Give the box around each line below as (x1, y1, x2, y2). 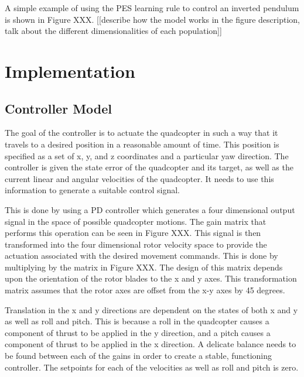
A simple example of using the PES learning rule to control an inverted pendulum (5, 2, 299, 13)
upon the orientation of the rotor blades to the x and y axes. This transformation (5, 272, 297, 285)
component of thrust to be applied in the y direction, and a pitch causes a (5, 326, 271, 338)
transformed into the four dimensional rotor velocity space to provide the (5, 238, 267, 250)
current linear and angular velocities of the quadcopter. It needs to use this (5, 172, 274, 184)
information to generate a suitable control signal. (5, 184, 180, 196)
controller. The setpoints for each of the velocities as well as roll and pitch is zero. (5, 361, 299, 373)
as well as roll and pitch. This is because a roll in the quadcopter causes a (5, 315, 269, 327)
